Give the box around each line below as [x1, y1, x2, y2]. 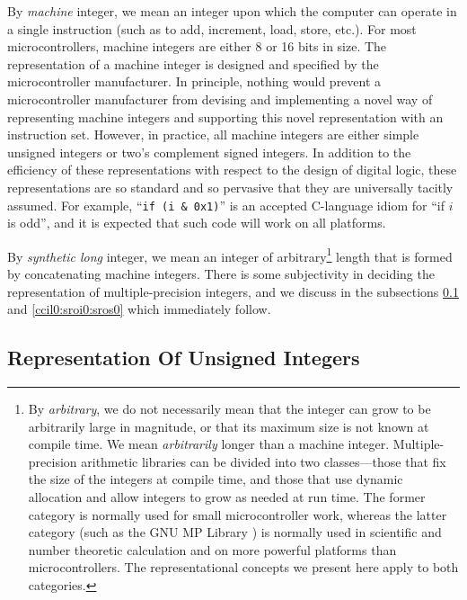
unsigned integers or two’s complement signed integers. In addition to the [7, 142, 411, 161]
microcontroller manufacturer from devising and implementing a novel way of [7, 89, 433, 108]
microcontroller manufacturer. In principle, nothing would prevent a [7, 72, 382, 91]
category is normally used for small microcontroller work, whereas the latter [28, 505, 447, 524]
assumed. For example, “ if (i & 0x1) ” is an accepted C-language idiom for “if [7, 195, 445, 214]
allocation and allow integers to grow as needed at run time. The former [28, 487, 426, 506]
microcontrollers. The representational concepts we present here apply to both [28, 558, 459, 577]
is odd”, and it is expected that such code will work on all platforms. [7, 213, 386, 232]
